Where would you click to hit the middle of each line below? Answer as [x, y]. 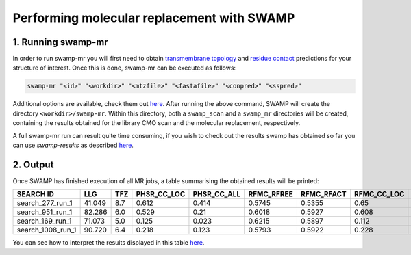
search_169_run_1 [44, 221]
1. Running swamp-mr [61, 42]
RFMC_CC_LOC [379, 194]
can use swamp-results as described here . [73, 145]
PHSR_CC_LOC [161, 194]
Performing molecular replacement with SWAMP [154, 18]
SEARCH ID [36, 194]
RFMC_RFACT [324, 194]
